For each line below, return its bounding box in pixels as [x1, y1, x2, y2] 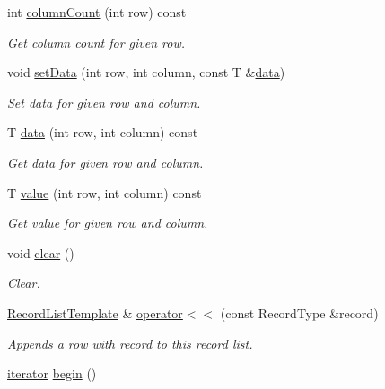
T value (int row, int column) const [7, 183, 202, 202]
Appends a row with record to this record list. [7, 333, 253, 352]
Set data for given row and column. [7, 92, 201, 111]
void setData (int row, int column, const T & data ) [7, 63, 285, 82]
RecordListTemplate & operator [7, 303, 183, 322]
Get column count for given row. [7, 32, 185, 51]
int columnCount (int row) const [7, 3, 187, 21]
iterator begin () [7, 364, 97, 383]
